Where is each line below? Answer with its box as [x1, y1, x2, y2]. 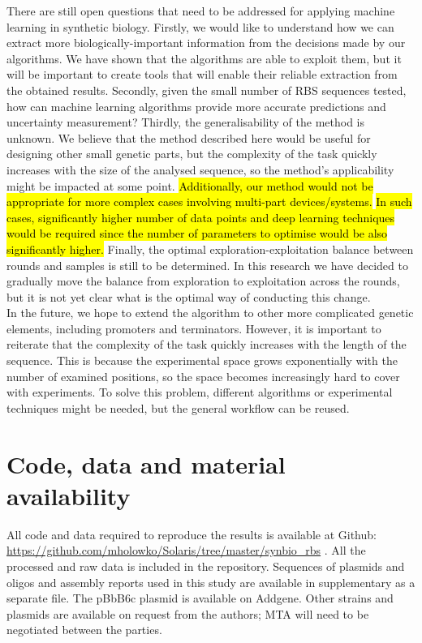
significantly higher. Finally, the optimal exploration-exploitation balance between [6, 240, 414, 257]
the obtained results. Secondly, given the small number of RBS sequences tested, [6, 81, 407, 98]
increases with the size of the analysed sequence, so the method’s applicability [6, 161, 394, 178]
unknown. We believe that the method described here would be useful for [6, 129, 371, 146]
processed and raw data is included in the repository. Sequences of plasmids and [6, 557, 405, 574]
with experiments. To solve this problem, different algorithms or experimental [6, 384, 393, 401]
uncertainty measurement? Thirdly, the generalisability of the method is [6, 114, 365, 131]
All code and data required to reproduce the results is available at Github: [6, 525, 377, 542]
